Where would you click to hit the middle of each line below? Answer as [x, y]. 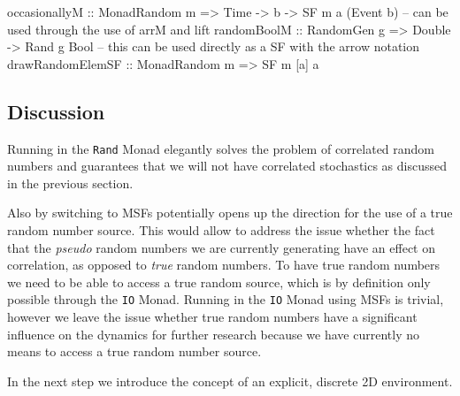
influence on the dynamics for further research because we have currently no [213, 334]
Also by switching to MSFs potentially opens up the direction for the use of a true [230, 213]
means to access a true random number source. [134, 351]
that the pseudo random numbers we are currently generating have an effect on [221, 247]
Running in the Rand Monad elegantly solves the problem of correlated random [221, 148]
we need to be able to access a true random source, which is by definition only [219, 282]
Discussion [56, 111]
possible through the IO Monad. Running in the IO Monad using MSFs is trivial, [226, 299]
